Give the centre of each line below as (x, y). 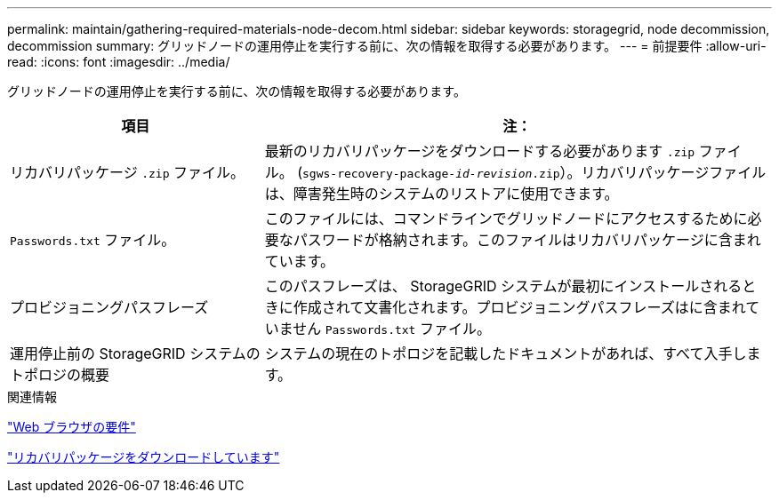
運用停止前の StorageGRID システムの (135, 353)
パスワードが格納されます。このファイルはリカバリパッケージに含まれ (527, 240)
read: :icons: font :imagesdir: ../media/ (119, 62)
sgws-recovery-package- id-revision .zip (431, 174)
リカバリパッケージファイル (674, 172)
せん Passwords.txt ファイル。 (392, 329)
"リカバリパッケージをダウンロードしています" (144, 457)
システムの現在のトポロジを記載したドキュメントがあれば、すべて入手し (506, 353)
